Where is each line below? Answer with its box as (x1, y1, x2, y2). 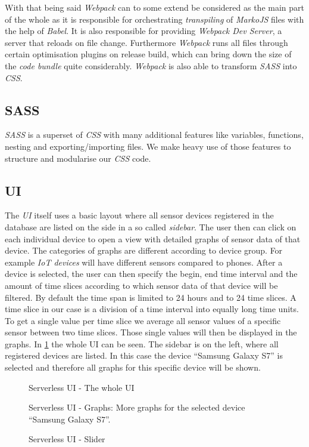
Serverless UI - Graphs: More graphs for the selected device (29, 401, 245, 414)
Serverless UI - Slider (29, 433, 105, 445)
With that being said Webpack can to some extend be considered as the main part (5, 1, 304, 13)
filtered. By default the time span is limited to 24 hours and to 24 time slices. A (5, 291, 296, 303)
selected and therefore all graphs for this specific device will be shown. (5, 361, 261, 374)
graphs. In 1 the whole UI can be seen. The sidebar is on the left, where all (5, 337, 279, 350)
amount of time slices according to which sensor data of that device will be (5, 279, 278, 291)
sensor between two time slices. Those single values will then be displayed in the (5, 326, 297, 338)
